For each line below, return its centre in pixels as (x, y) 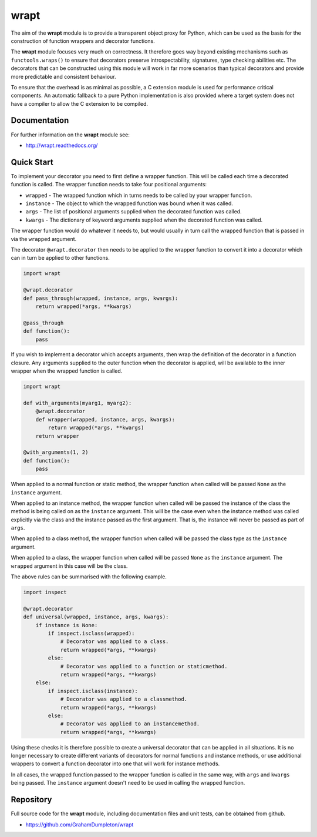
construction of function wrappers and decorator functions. (83, 41)
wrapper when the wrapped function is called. (67, 371)
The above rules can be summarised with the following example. (89, 577)
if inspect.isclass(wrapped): (91, 633)
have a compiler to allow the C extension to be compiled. (80, 103)
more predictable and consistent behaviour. (64, 76)
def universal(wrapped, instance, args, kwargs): (96, 617)
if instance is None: (67, 625)
